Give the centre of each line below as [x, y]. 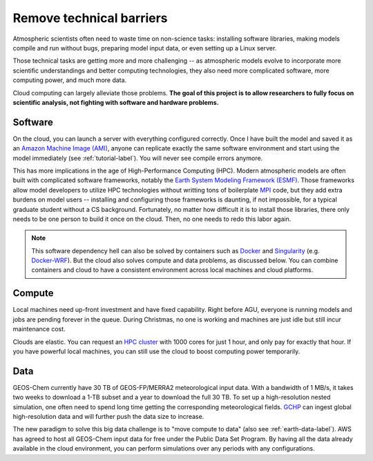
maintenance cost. [39, 329]
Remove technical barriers [90, 18]
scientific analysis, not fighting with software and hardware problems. [116, 102]
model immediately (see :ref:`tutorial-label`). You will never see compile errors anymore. [138, 158]
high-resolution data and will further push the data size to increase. [108, 417]
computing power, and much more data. [70, 80]
